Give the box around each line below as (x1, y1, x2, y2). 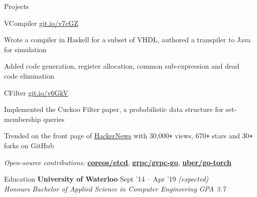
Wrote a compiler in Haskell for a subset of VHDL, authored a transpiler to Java (4, 34, 251, 45)
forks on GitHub (4, 140, 54, 150)
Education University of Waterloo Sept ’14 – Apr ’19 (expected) (4, 174, 209, 184)
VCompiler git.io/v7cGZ (4, 17, 79, 28)
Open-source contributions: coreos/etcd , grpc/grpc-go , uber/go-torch (4, 157, 232, 167)
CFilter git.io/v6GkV (4, 87, 69, 98)
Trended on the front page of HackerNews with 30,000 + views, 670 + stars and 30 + (4, 130, 253, 141)
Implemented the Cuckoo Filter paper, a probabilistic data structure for (4, 104, 224, 114)
